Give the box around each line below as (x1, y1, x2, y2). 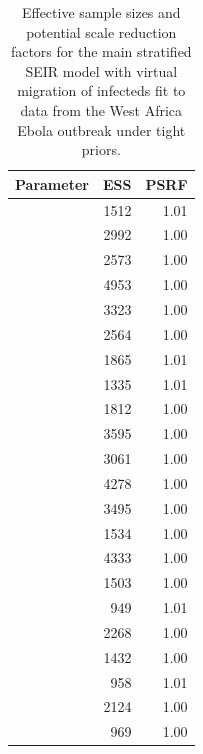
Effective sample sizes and (21, 2, 181, 22)
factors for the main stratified (10, 41, 192, 62)
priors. (81, 139, 121, 160)
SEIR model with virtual (25, 60, 178, 81)
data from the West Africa (20, 99, 183, 120)
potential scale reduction (26, 21, 177, 42)
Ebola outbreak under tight (17, 119, 186, 140)
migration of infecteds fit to (17, 80, 186, 101)
